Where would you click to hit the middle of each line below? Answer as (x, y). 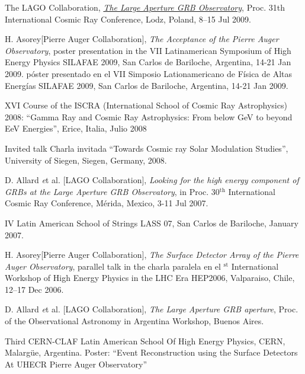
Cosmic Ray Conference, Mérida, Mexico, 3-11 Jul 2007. (107, 203)
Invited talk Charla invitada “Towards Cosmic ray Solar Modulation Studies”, (147, 148)
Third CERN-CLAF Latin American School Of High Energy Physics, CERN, (145, 341)
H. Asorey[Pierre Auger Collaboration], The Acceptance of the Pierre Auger (142, 39)
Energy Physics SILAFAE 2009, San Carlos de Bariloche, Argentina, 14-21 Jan (148, 62)
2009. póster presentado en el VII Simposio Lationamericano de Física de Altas (149, 73)
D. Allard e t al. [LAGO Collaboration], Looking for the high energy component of (152, 180)
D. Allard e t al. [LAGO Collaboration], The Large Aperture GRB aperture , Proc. (152, 309)
